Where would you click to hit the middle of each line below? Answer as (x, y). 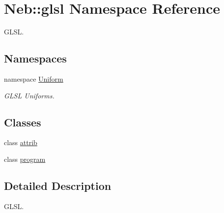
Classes (23, 122)
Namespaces (35, 58)
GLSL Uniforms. (29, 95)
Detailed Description (58, 185)
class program (25, 159)
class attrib (21, 142)
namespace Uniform (34, 78)
